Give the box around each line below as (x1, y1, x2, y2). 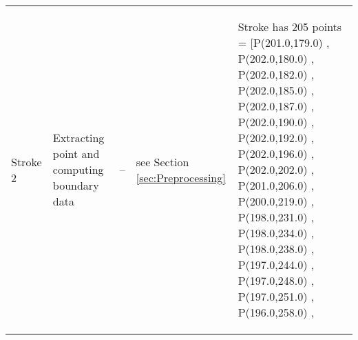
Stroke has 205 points (238, 19, 342, 34)
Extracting (52, 130, 105, 146)
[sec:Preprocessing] (136, 169, 226, 186)
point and (52, 146, 100, 161)
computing (52, 161, 104, 177)
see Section (136, 153, 189, 170)
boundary (52, 177, 99, 193)
